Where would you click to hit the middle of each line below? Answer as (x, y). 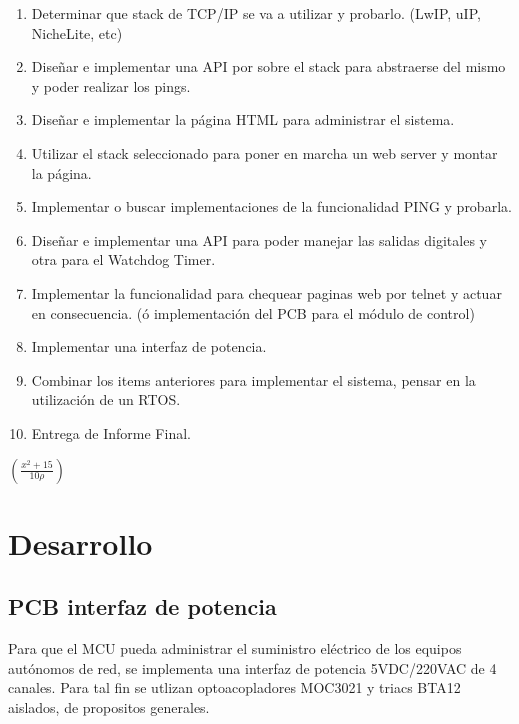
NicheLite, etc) (77, 32)
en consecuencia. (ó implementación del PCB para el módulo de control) (253, 312)
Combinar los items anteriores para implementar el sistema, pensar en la (253, 379)
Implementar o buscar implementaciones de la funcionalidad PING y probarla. (271, 206)
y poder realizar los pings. (111, 85)
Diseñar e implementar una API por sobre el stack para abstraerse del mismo (268, 66)
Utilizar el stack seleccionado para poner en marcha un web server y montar (264, 152)
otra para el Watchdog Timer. (123, 259)
